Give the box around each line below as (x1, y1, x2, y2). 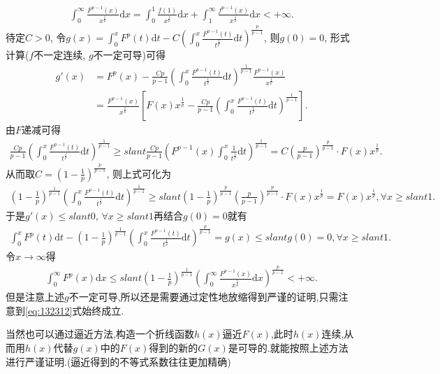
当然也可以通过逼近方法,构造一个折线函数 (6, 326, 194, 341)
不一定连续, (34, 48, 86, 62)
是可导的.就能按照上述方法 (228, 340, 349, 354)
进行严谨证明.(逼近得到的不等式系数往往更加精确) (6, 354, 231, 368)
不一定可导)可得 (93, 48, 166, 62)
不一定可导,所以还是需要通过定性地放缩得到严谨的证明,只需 (68, 289, 339, 304)
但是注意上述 (6, 289, 64, 304)
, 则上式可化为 (106, 166, 172, 180)
